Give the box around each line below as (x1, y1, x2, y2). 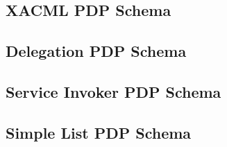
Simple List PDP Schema (6, 121, 192, 143)
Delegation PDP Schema (6, 40, 187, 62)
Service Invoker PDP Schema (6, 80, 221, 102)
